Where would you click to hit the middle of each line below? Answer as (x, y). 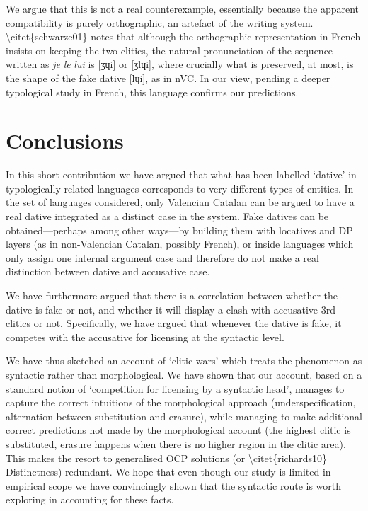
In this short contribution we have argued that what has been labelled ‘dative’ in (181, 174)
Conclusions (65, 140)
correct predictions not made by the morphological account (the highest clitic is (178, 430)
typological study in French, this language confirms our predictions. (152, 92)
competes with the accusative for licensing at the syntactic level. (145, 337)
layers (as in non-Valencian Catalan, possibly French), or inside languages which (180, 244)
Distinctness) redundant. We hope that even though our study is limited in (168, 472)
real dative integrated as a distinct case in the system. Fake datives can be (167, 216)
